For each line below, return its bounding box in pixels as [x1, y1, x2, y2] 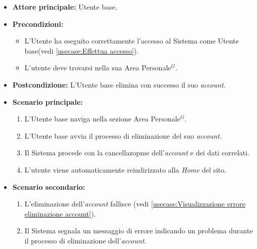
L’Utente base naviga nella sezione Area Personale [24, 113, 180, 124]
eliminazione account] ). [24, 208, 96, 219]
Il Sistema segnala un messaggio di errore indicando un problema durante [24, 225, 253, 236]
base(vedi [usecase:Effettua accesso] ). [24, 45, 139, 56]
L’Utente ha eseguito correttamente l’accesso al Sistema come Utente [24, 35, 239, 46]
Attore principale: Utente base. [12, 2, 118, 12]
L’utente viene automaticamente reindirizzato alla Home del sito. [24, 164, 227, 175]
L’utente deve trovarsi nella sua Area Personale [24, 62, 171, 73]
